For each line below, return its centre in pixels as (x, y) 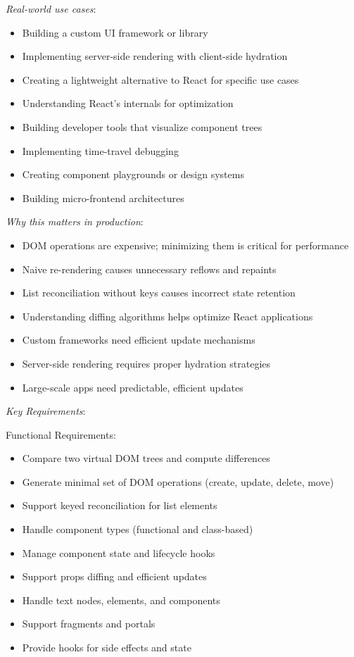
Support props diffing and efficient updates (114, 576)
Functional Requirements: (61, 434)
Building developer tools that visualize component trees (142, 126)
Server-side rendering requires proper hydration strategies (146, 363)
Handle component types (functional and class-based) (138, 529)
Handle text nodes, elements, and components (121, 600)
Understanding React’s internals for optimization (128, 103)
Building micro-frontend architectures (103, 198)
